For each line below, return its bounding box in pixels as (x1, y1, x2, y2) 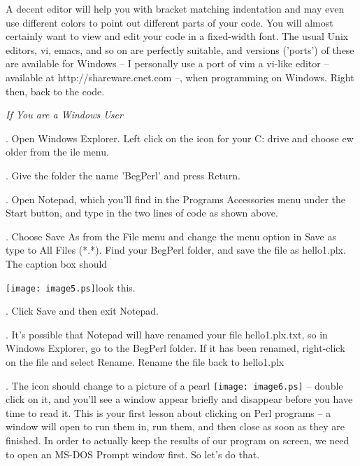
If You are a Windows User (6, 107, 123, 122)
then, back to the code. (6, 83, 105, 98)
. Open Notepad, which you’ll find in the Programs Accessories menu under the (6, 191, 345, 206)
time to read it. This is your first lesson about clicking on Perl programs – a (6, 405, 331, 420)
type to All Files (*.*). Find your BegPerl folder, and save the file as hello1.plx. (6, 242, 346, 257)
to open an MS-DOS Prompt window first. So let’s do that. (6, 446, 260, 461)
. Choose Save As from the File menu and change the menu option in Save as (6, 228, 336, 243)
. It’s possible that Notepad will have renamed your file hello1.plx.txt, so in (6, 327, 328, 341)
